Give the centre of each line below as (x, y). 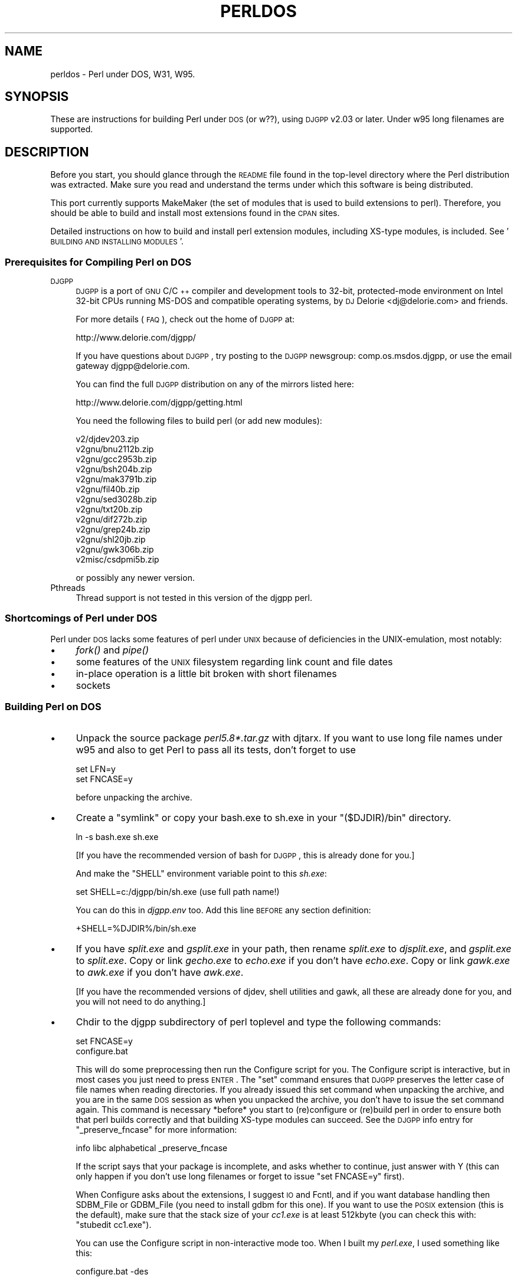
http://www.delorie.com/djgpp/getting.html (159, 403)
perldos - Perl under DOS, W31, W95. (123, 74)
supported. (72, 129)
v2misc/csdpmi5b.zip (117, 560)
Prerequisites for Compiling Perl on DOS (98, 262)
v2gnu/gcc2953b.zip (116, 459)
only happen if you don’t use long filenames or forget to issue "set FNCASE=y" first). (240, 1176)
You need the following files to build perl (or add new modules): (199, 421)
